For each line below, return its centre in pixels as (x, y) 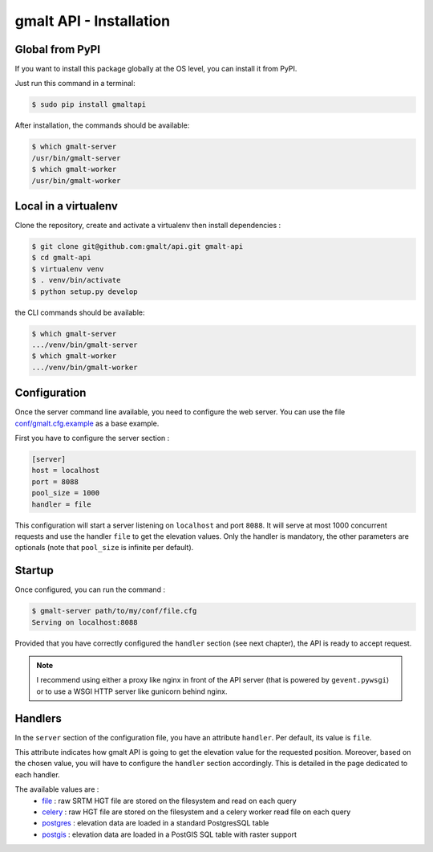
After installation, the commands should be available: (102, 125)
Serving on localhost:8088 (85, 622)
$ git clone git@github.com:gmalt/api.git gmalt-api (138, 247)
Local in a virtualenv (66, 206)
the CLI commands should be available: (80, 312)
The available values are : (57, 789)
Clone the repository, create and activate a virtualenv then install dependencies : (148, 226)
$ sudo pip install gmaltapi (89, 105)
